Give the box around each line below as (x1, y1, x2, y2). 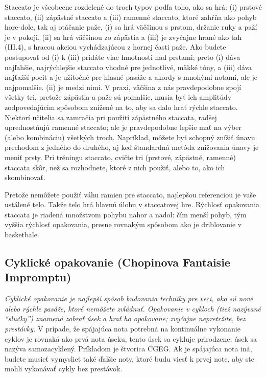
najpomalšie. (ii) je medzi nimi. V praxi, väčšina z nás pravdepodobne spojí (5, 81, 241, 92)
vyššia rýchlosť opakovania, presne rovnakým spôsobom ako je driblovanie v (5, 219, 242, 230)
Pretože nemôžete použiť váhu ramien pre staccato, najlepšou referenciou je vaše (5, 189, 256, 199)
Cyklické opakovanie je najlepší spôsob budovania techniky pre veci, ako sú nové (5, 293, 253, 304)
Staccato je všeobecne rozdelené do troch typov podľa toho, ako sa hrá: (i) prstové (5, 2, 262, 12)
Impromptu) (5, 269, 71, 285)
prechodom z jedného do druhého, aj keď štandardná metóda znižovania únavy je (5, 142, 259, 152)
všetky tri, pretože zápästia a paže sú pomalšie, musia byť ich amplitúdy (5, 92, 232, 102)
